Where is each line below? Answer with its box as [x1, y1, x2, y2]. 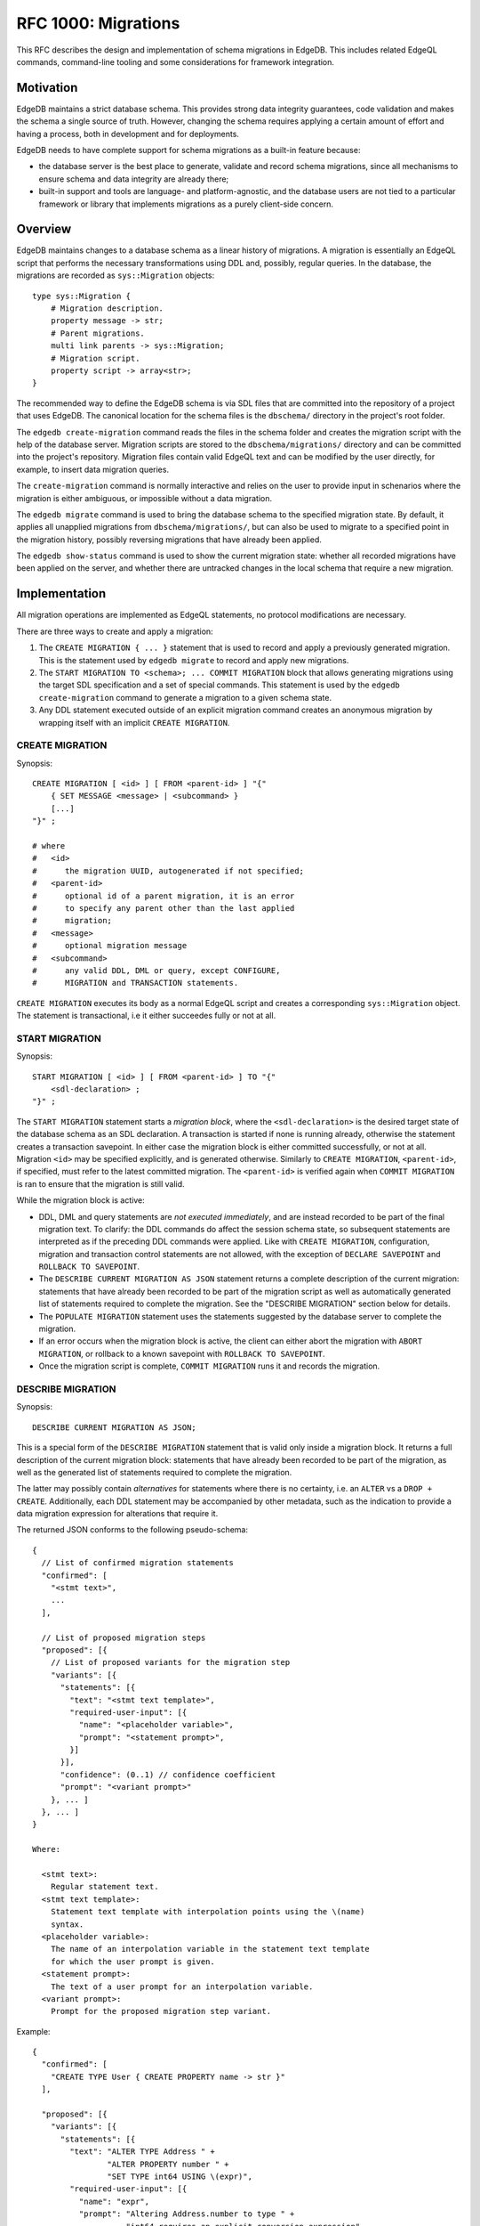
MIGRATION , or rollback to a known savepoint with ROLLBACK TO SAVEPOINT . [38, 1348, 325, 1359]
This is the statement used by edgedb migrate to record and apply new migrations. [38, 654, 349, 665]
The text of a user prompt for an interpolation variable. [50, 1981, 314, 1992]
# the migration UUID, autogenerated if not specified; [32, 865, 304, 876]
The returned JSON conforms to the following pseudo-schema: [16, 1524, 249, 1535]
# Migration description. [50, 304, 164, 313]
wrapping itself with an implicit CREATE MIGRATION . [38, 717, 230, 727]
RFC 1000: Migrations [16, 13, 180, 33]
